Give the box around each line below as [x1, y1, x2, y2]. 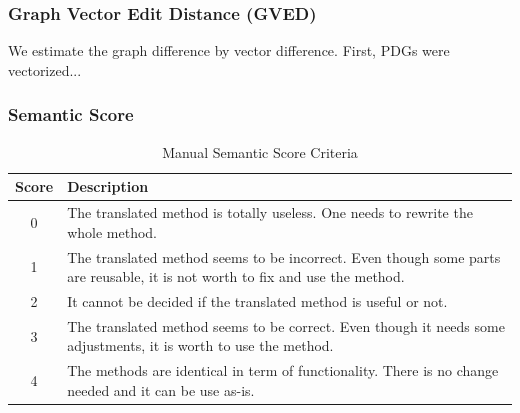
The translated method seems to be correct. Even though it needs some [67, 315, 505, 336]
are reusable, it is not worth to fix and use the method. [67, 266, 405, 287]
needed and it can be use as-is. [67, 379, 255, 400]
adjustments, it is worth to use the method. [67, 335, 334, 356]
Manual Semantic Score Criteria [162, 141, 358, 162]
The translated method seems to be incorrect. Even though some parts [67, 246, 501, 267]
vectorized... [8, 59, 82, 80]
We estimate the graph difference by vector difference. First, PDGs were [8, 40, 450, 61]
